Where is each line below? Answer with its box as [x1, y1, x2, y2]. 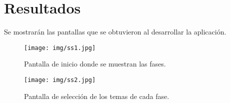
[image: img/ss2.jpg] [24, 76, 96, 83]
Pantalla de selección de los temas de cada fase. [24, 90, 169, 101]
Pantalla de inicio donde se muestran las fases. [24, 58, 166, 69]
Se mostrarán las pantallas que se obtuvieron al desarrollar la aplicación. [4, 26, 226, 37]
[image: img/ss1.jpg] [24, 44, 96, 51]
